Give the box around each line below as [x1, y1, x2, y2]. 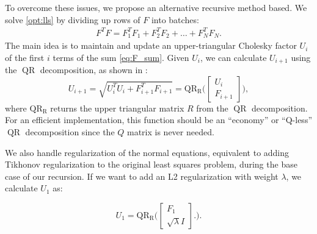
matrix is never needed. [127, 126, 214, 138]
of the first [5, 51, 45, 63]
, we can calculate [200, 51, 267, 63]
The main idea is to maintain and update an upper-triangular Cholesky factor [5, 39, 297, 52]
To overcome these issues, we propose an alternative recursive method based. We [5, 1, 307, 13]
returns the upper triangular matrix [50, 101, 184, 114]
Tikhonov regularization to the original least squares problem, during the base [5, 158, 297, 171]
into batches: [151, 13, 199, 26]
